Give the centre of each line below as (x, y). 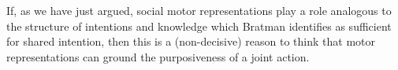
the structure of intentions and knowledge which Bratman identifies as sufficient (199, 26)
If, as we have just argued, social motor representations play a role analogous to (199, 10)
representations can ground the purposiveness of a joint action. (158, 56)
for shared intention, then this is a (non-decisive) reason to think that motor (191, 41)
